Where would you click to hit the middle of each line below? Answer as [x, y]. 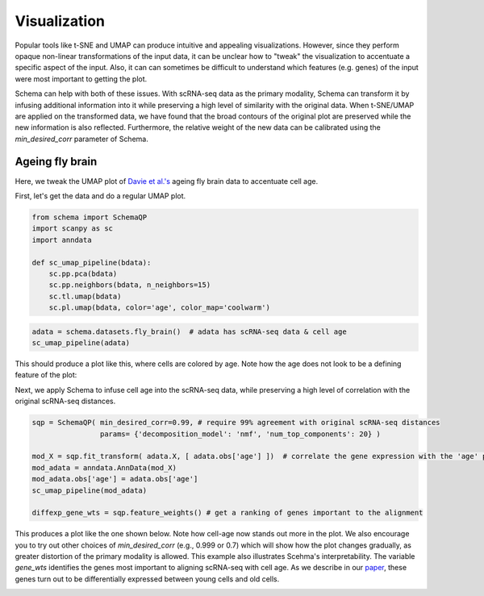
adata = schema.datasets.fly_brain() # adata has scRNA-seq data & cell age [189, 331]
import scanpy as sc [72, 229]
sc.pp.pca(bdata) [83, 273]
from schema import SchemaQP [90, 217]
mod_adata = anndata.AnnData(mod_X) [104, 467]
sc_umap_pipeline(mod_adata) [90, 490]
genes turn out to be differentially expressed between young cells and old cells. [147, 579]
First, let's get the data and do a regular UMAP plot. [100, 196]
